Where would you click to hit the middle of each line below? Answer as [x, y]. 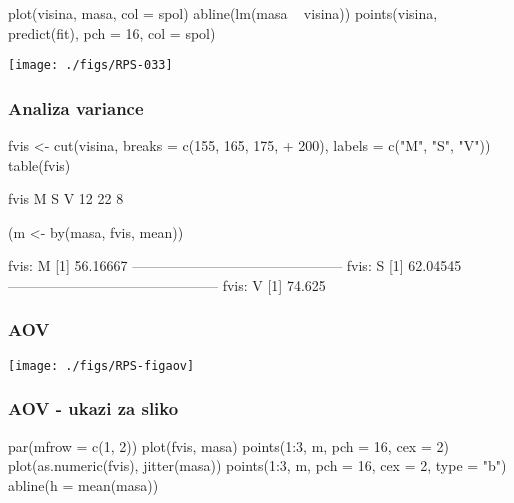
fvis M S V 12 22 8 [66, 198]
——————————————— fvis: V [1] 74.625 [167, 284]
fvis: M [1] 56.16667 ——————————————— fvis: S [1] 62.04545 [235, 265]
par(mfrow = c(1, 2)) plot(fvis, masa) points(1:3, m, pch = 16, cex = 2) [228, 445]
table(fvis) [39, 164]
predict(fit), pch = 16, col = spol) [112, 32]
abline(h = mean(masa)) [83, 484]
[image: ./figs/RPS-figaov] [101, 365]
